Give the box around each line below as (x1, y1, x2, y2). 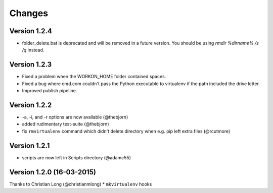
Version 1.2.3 (9, 60, 52, 69)
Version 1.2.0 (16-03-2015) (9, 168, 96, 176)
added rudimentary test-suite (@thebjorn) (22, 121, 109, 127)
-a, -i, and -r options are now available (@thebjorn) (22, 114, 128, 120)
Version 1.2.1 (9, 141, 50, 150)
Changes (9, 8, 48, 19)
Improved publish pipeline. (22, 88, 77, 94)
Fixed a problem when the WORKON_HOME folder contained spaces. (22, 74, 166, 80)
